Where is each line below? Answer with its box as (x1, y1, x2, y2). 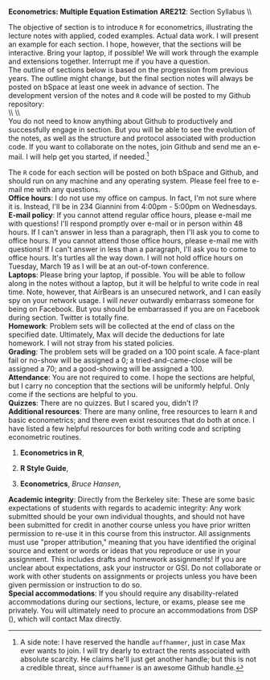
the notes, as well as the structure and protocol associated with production (8, 133, 256, 143)
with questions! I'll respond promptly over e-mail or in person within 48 (8, 219, 243, 228)
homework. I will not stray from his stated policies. (8, 338, 175, 348)
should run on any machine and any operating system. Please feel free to (8, 176, 251, 186)
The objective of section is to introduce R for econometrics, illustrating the (8, 23, 253, 31)
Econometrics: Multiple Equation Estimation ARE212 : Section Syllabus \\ (8, 7, 252, 16)
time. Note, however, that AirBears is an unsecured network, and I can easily (8, 287, 261, 297)
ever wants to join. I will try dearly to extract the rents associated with (19, 645, 251, 655)
